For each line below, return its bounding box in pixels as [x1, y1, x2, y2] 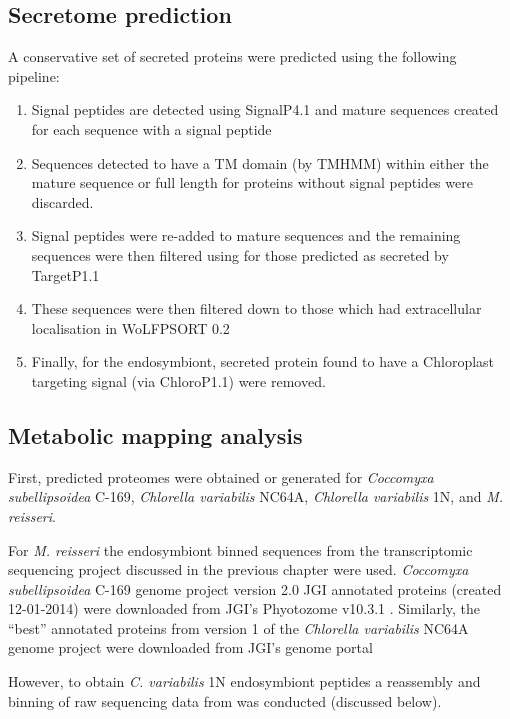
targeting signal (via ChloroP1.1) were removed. [31, 370, 326, 391]
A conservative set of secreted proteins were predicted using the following [8, 46, 457, 67]
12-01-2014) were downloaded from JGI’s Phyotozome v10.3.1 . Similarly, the [8, 598, 481, 619]
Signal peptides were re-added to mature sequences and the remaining [31, 225, 461, 246]
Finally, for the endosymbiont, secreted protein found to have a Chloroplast [31, 351, 495, 372]
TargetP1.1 [31, 264, 100, 285]
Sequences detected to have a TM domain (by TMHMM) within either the [31, 152, 489, 173]
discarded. [31, 191, 94, 212]
